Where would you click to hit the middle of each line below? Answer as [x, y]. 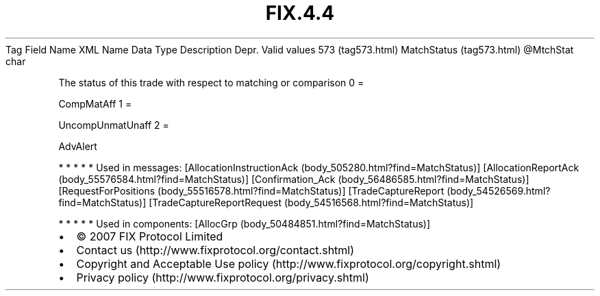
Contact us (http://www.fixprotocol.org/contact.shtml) [215, 250]
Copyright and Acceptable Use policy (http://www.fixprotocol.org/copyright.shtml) [289, 263]
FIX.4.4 [300, 13]
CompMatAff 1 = [95, 103]
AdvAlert [78, 146]
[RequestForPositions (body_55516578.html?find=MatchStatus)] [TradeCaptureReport [251, 190]
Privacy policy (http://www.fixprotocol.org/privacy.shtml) [223, 277]
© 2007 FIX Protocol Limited [150, 236]
